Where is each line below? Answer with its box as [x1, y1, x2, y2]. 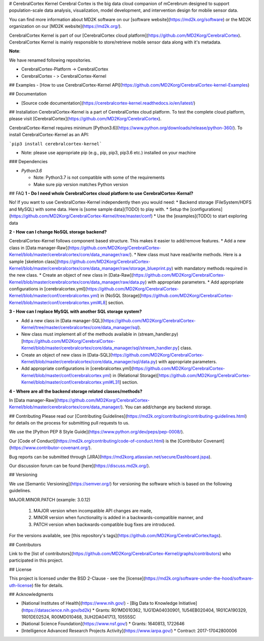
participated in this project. [9, 557, 64, 563]
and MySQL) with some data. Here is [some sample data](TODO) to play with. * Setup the [9, 206, 189, 212]
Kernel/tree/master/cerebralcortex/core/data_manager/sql [21, 325, 139, 331]
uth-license [9, 582, 32, 588]
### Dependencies [9, 159, 48, 165]
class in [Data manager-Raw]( [9, 245, 69, 251]
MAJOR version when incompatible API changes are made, [33, 508, 153, 514]
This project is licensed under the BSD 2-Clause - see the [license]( [9, 575, 145, 581]
